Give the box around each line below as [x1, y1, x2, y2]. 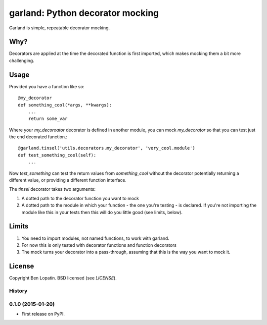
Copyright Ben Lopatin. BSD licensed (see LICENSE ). [9, 275, 117, 281]
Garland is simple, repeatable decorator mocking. [9, 25, 110, 31]
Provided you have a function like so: [9, 83, 85, 89]
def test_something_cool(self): [18, 152, 96, 158]
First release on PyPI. [21, 311, 65, 317]
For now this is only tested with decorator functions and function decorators [21, 242, 177, 248]
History [9, 287, 28, 294]
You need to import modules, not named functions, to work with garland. [21, 235, 170, 241]
